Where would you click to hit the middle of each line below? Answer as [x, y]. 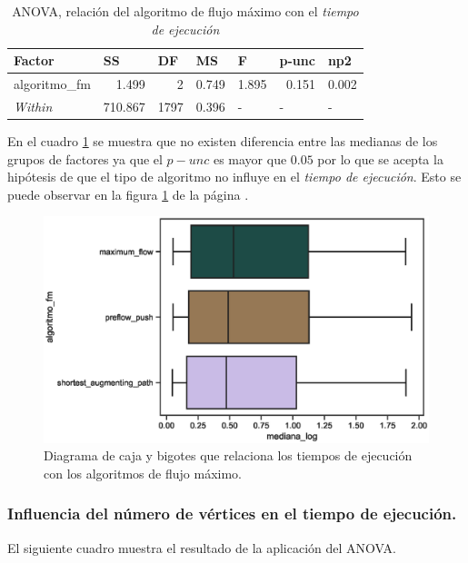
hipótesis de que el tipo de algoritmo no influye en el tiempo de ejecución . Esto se [234, 177]
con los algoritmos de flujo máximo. [143, 473]
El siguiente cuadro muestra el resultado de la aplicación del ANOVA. [202, 547]
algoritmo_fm [52, 84]
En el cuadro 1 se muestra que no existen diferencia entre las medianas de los [223, 140]
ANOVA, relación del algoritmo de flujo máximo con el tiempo [185, 11]
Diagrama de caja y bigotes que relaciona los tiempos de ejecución [228, 455]
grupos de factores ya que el [85, 158]
